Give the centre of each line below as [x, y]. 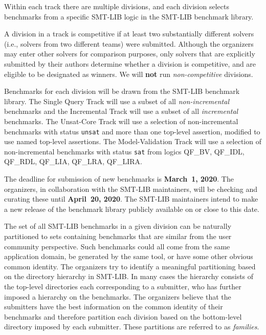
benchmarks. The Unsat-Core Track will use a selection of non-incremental [121, 121]
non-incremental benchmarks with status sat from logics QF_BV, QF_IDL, [124, 151]
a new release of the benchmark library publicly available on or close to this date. [132, 209]
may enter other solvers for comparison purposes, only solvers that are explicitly [130, 54]
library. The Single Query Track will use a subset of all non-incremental [117, 101]
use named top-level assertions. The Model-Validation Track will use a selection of [133, 141]
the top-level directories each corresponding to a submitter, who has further [123, 286]
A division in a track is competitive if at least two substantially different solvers [129, 34]
